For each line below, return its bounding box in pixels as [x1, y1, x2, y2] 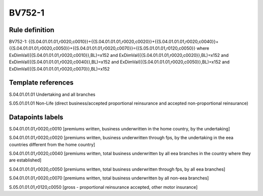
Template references [9, 78, 74, 87]
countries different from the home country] [9, 142, 95, 147]
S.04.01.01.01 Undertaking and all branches [9, 91, 95, 97]
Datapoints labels [9, 113, 63, 121]
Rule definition [9, 26, 55, 34]
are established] [9, 157, 41, 163]
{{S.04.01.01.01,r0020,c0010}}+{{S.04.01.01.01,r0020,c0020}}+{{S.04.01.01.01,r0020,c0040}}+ [28, 39, 219, 45]
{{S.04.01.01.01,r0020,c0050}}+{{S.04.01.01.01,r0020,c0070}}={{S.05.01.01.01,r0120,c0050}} [9, 45, 196, 51]
